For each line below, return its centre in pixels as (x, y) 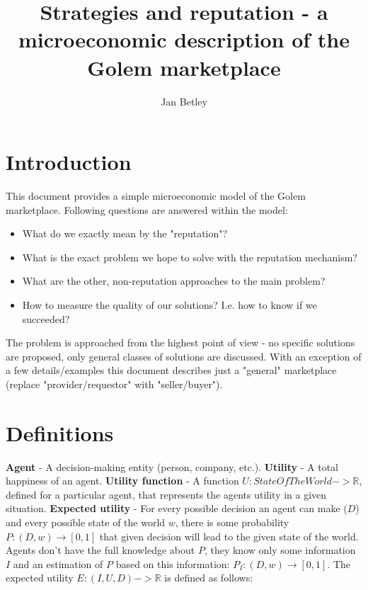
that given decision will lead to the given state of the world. (229, 536)
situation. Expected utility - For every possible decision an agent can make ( (177, 508)
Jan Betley (184, 101)
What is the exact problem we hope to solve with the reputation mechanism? (190, 257)
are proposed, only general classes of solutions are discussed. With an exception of (184, 356)
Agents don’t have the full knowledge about (100, 550)
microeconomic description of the (184, 39)
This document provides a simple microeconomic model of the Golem (156, 196)
